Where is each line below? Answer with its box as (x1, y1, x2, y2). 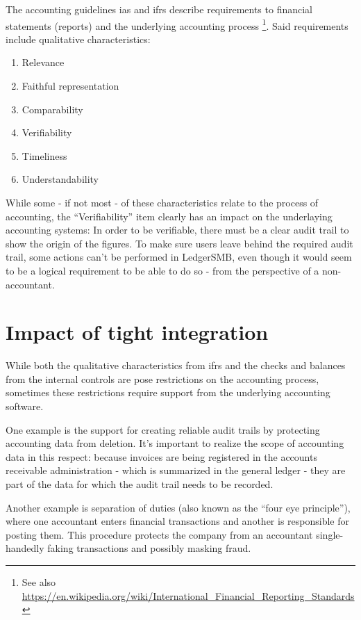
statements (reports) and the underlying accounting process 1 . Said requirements (6, 16, 349, 33)
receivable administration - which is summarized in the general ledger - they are (6, 463, 346, 478)
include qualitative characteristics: (6, 31, 151, 46)
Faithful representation (22, 79, 119, 93)
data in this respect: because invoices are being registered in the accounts (6, 449, 317, 464)
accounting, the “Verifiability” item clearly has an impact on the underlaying (6, 209, 333, 223)
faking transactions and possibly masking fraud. (47, 541, 251, 555)
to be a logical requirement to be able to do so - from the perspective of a (6, 263, 319, 277)
